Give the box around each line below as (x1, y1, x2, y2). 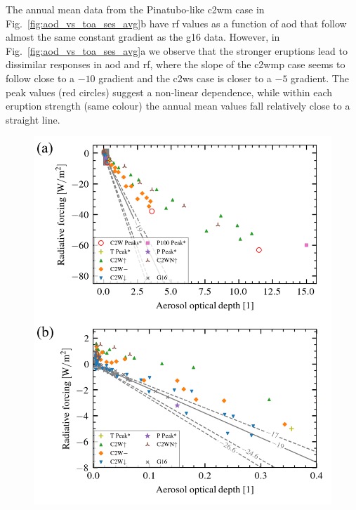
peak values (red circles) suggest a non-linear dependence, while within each (6, 84, 333, 99)
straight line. (6, 112, 60, 126)
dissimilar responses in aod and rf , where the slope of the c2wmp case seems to (6, 57, 345, 72)
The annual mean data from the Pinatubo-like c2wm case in (6, 2, 265, 16)
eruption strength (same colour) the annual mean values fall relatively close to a (6, 98, 350, 113)
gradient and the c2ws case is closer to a (98, 70, 272, 85)
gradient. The (291, 70, 349, 85)
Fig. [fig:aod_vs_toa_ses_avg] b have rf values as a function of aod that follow (6, 15, 347, 30)
